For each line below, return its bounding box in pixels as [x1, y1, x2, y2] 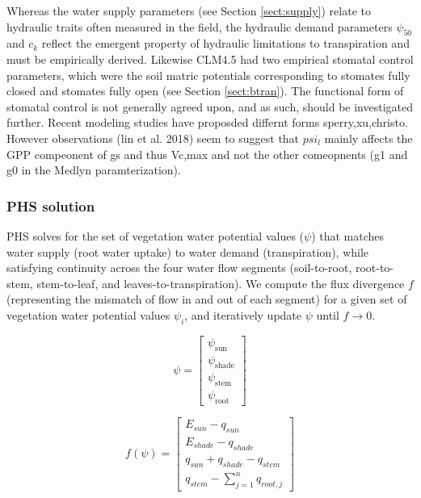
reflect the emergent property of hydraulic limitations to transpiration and [41, 35, 410, 52]
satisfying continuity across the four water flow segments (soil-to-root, [6, 259, 352, 276]
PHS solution [6, 195, 95, 216]
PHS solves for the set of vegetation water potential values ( [6, 227, 305, 244]
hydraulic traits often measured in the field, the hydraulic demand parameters [6, 18, 393, 35]
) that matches [311, 227, 385, 244]
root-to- [355, 259, 394, 276]
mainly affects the [324, 129, 413, 146]
